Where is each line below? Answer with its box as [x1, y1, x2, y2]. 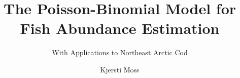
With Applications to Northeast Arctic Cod [52, 47, 188, 58]
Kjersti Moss [100, 64, 140, 74]
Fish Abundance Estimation [20, 18, 220, 38]
